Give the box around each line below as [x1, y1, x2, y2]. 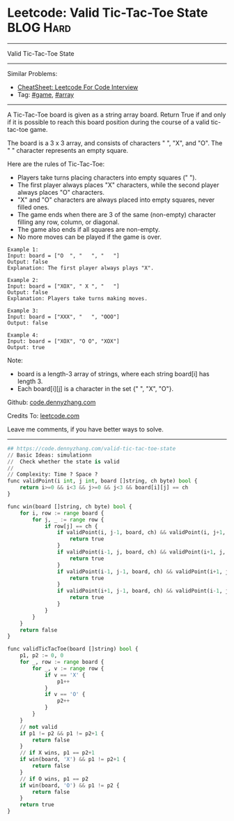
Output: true [7, 343, 45, 350]
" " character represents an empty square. [7, 146, 129, 154]
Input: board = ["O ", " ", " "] [7, 252, 120, 259]
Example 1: [7, 246, 39, 253]
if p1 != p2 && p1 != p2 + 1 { [19, 730, 104, 737]
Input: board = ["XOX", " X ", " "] [7, 283, 120, 290]
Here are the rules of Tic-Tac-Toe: [7, 159, 105, 168]
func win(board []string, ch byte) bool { [7, 503, 132, 510]
